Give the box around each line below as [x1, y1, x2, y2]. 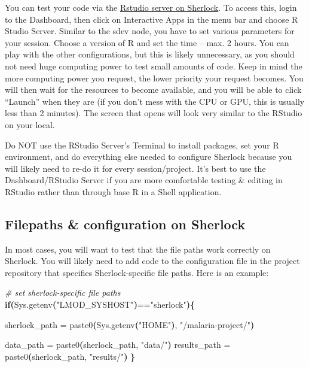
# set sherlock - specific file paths [5, 286, 121, 299]
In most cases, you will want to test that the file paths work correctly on [5, 242, 271, 255]
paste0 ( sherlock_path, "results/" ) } [5, 350, 136, 362]
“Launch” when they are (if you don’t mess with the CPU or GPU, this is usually [5, 95, 305, 107]
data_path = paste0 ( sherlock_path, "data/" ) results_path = [5, 338, 231, 351]
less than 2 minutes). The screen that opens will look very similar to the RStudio [5, 107, 302, 119]
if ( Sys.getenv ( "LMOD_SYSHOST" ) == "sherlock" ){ [5, 298, 195, 311]
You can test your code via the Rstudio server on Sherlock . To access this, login [5, 1, 297, 13]
